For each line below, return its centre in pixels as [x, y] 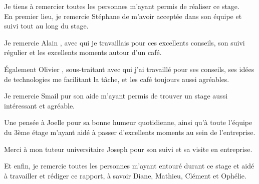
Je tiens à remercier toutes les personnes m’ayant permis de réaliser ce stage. [122, 6]
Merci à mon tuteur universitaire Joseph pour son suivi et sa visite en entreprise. [128, 149]
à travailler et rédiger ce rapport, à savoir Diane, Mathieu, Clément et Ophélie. [125, 175]
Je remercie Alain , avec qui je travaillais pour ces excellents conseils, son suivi [124, 42]
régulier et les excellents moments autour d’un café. [83, 52]
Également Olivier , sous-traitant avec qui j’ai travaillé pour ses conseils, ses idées [129, 69]
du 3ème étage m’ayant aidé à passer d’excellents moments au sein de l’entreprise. [130, 132]
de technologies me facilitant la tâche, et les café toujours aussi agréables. [117, 79]
